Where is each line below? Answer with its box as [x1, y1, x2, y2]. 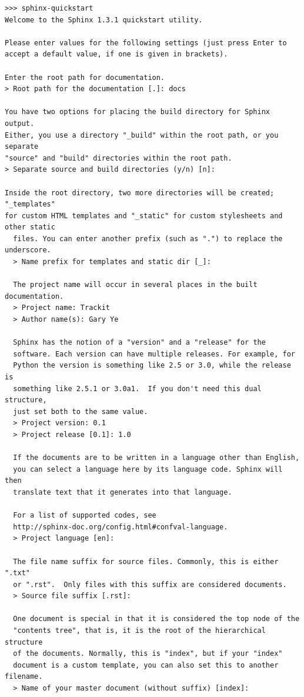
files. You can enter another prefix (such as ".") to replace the [13, 234, 283, 243]
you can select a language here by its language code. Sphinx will [13, 465, 283, 473]
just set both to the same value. [13, 407, 148, 416]
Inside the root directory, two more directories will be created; [5, 188, 275, 197]
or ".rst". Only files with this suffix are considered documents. [13, 580, 287, 589]
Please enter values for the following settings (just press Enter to [5, 38, 287, 47]
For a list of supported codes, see [13, 511, 156, 520]
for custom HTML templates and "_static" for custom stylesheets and [5, 211, 283, 220]
